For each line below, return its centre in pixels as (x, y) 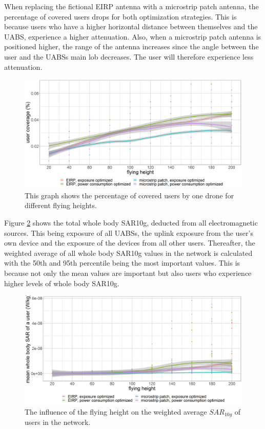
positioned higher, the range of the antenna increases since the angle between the (131, 46)
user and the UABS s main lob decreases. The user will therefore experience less (129, 56)
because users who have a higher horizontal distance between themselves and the (131, 26)
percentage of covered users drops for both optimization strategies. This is (120, 16)
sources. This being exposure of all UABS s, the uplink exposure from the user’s (129, 232)
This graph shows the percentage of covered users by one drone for (129, 195)
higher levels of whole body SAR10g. (62, 283)
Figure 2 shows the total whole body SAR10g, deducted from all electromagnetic (131, 222)
